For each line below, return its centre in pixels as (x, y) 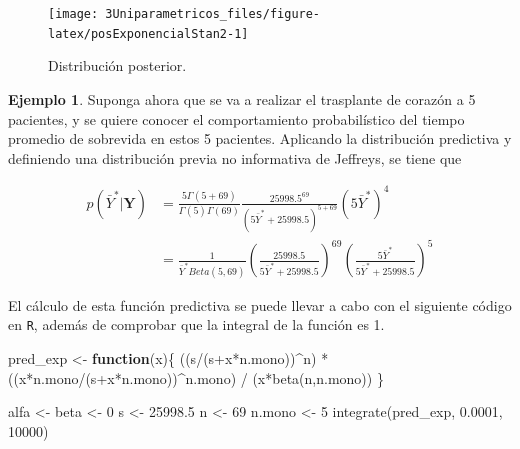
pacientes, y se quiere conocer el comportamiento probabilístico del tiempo (236, 118)
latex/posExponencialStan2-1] (148, 33)
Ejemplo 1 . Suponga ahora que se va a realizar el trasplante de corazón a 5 (242, 98)
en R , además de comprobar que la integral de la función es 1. (196, 324)
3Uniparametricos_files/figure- (213, 14)
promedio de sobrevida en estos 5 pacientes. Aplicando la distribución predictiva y (260, 138)
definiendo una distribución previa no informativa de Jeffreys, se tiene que (235, 157)
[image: (73, 14)
